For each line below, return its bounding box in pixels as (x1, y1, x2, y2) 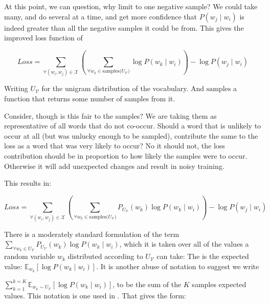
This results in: (4, 178, 52, 188)
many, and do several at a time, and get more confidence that (4, 11, 197, 21)
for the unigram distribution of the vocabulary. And (41, 83, 205, 94)
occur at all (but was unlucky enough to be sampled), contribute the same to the (4, 130, 258, 141)
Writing (4, 83, 28, 94)
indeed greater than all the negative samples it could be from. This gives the (4, 22, 244, 33)
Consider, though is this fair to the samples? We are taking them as (4, 110, 217, 121)
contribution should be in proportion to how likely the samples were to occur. (4, 150, 248, 161)
